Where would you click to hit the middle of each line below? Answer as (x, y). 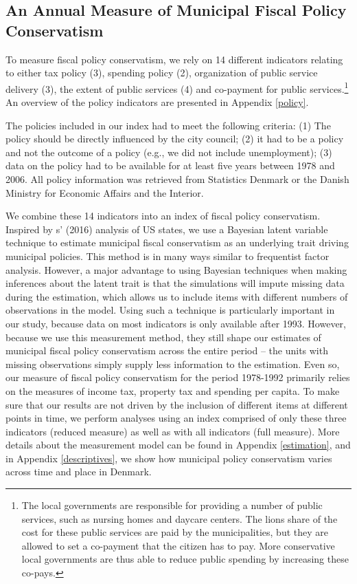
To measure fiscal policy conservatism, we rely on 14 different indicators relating (174, 59)
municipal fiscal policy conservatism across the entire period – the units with (167, 350)
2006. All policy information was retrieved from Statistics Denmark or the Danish (177, 179)
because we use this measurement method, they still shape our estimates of (163, 337)
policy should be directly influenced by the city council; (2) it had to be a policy (175, 139)
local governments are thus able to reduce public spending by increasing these (185, 559)
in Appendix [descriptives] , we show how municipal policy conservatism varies (169, 458)
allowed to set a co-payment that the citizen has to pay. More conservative (178, 545)
